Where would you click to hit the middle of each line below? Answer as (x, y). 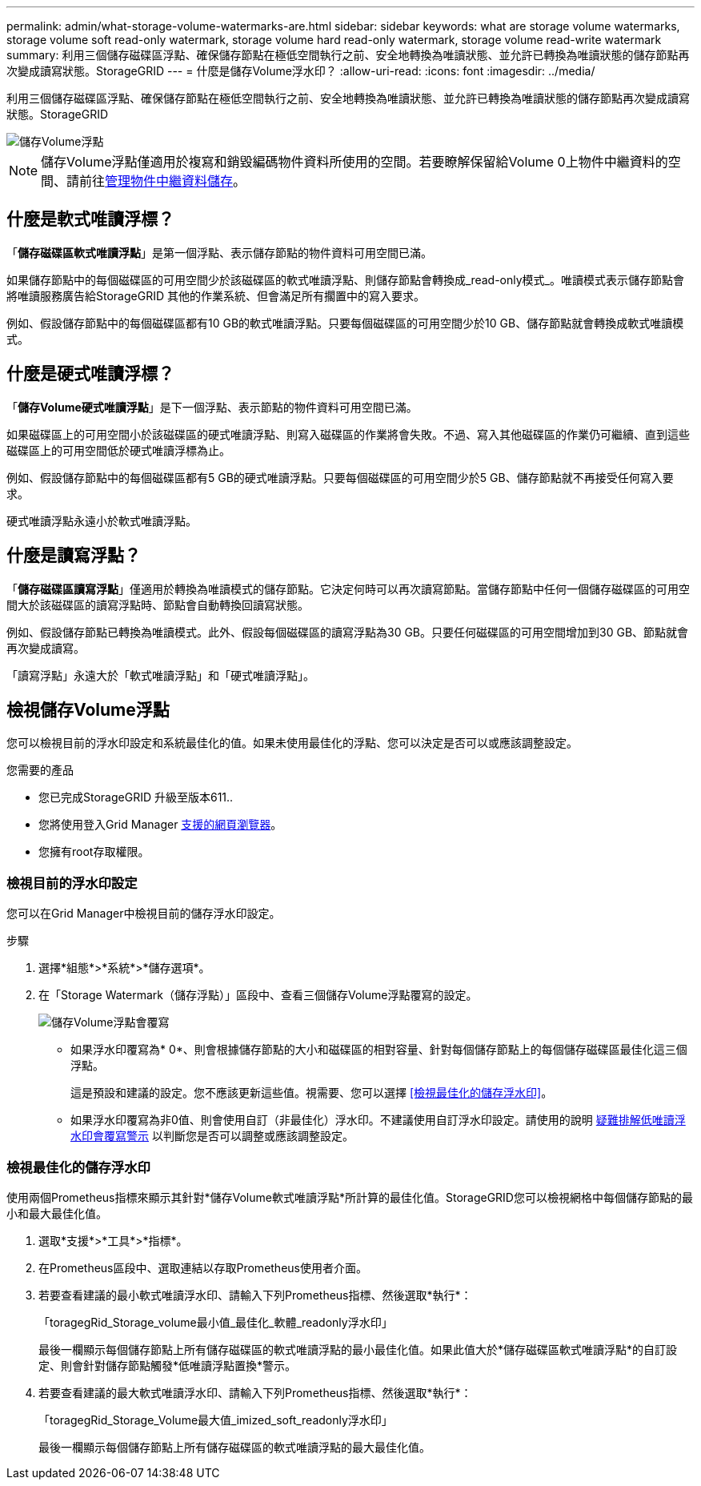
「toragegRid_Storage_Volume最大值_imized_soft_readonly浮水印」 (216, 1420)
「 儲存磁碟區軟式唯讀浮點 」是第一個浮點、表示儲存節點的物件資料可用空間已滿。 (219, 252)
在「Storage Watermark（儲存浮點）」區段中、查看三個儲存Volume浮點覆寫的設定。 (258, 995)
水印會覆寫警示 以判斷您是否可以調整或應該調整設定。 (212, 1136)
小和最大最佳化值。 (57, 1213)
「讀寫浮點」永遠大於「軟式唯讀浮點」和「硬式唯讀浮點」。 (160, 675)
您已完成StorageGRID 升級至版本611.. (136, 797)
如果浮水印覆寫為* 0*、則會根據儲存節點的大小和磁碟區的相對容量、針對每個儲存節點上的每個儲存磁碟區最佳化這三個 (379, 1050)
